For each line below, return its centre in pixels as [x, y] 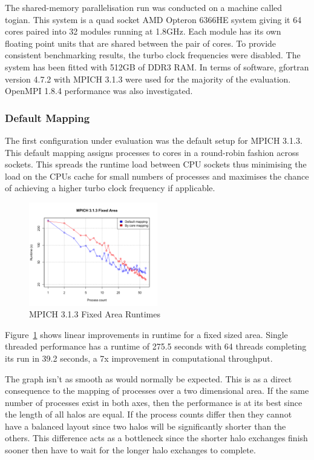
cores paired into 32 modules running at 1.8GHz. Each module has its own [143, 31]
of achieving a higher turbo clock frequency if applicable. [110, 188]
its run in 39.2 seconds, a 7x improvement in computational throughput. [139, 358]
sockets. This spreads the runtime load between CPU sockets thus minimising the [156, 164]
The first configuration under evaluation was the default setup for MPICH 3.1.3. [154, 140]
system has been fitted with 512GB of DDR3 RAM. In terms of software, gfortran [157, 66]
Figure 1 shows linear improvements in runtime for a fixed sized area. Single [146, 334]
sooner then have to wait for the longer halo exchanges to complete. [130, 450]
